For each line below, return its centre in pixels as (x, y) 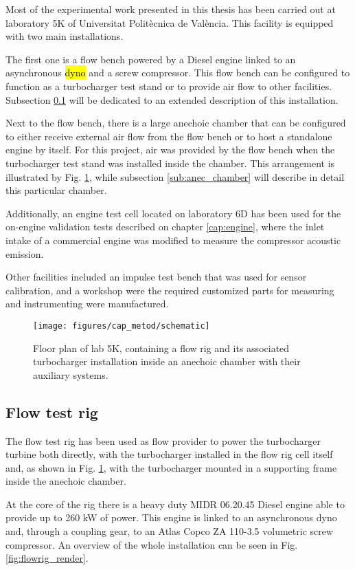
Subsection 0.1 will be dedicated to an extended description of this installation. (172, 99)
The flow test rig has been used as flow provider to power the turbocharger (163, 440)
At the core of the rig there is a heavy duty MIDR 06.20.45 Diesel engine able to (175, 504)
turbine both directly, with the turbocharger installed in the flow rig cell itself (169, 454)
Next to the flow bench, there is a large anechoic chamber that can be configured (176, 123)
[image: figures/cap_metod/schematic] (122, 326)
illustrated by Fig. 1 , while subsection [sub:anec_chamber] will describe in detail (175, 176)
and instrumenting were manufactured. (87, 304)
